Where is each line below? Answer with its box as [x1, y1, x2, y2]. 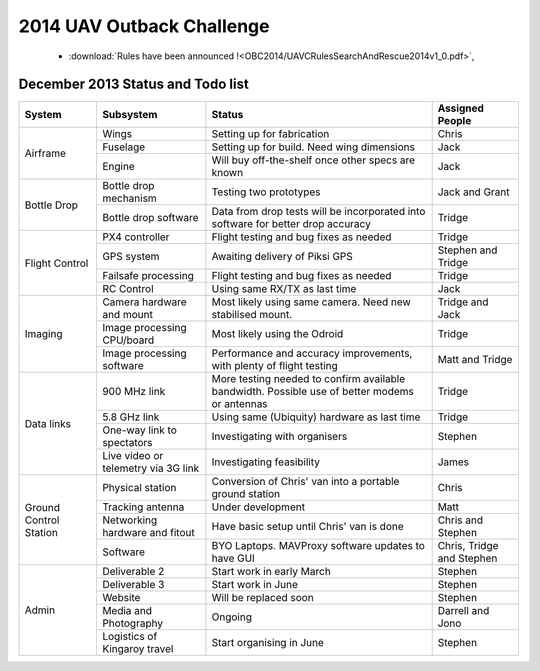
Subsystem [101, 108, 158, 122]
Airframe [24, 146, 67, 160]
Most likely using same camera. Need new [211, 295, 412, 309]
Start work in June [211, 578, 299, 592]
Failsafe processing [101, 269, 195, 283]
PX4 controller [101, 230, 170, 244]
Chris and [437, 513, 484, 527]
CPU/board [101, 333, 155, 347]
